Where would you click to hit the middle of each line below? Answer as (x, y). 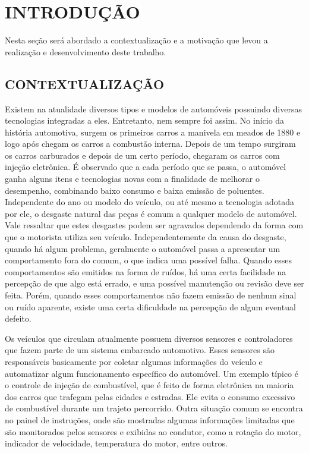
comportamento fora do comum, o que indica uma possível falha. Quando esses (149, 260)
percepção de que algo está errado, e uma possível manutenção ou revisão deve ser (154, 283)
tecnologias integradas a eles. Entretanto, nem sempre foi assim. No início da (145, 120)
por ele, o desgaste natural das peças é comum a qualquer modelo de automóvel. (151, 213)
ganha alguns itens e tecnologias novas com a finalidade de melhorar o (132, 179)
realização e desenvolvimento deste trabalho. (86, 51)
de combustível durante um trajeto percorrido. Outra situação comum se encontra (154, 408)
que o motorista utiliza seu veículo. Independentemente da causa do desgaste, (146, 237)
